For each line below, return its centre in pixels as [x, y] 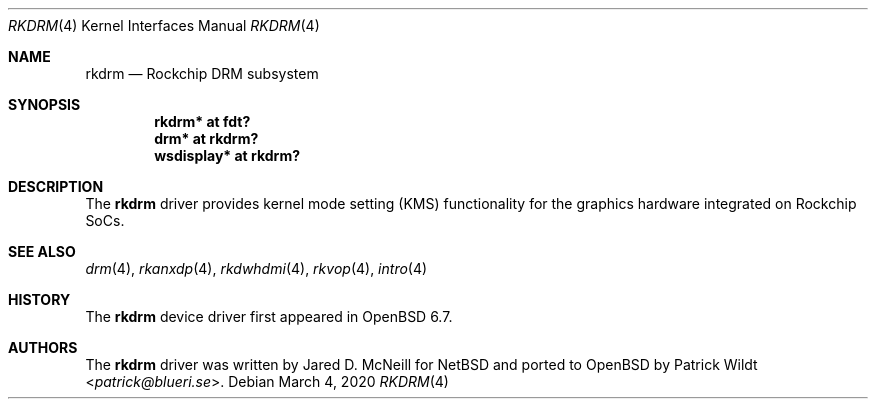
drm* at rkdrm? [206, 138]
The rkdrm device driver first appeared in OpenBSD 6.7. [269, 316]
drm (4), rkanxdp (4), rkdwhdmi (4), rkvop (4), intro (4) [256, 268]
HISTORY [39, 299]
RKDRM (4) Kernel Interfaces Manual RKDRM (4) [164, 25]
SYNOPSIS [44, 104]
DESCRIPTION [56, 186]
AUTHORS [43, 347]
